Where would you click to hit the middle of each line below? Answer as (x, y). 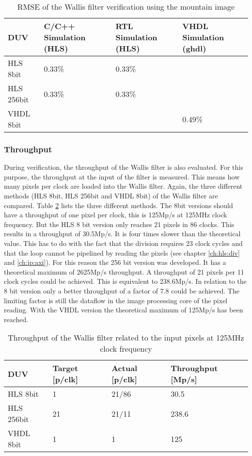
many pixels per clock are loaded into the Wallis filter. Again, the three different (123, 186)
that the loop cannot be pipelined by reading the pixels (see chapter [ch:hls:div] (122, 252)
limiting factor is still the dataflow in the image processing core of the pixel (116, 300)
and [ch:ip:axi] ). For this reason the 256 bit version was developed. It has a (115, 262)
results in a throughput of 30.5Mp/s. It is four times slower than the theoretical (122, 234)
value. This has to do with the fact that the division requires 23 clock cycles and (123, 243)
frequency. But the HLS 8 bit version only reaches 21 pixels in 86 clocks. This (119, 224)
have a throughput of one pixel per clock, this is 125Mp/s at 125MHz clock (116, 215)
